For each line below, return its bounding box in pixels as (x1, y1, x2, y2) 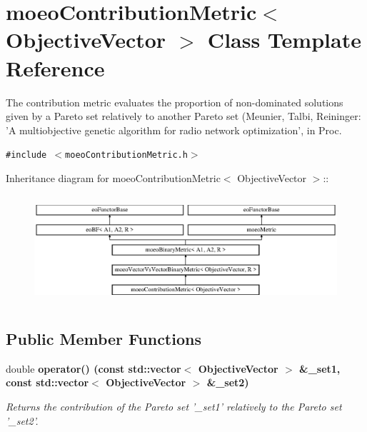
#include (6, 150, 47, 161)
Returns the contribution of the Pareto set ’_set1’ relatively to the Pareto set (6, 399, 342, 413)
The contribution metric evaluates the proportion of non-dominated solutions (6, 94, 343, 109)
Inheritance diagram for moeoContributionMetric (6, 170, 221, 185)
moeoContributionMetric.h (65, 150, 188, 161)
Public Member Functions (6, 328, 201, 349)
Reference (6, 53, 105, 82)
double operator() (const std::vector (6, 361, 181, 376)
